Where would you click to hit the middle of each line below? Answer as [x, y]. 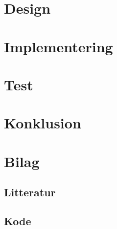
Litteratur [30, 192]
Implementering [58, 46]
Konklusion [43, 123]
